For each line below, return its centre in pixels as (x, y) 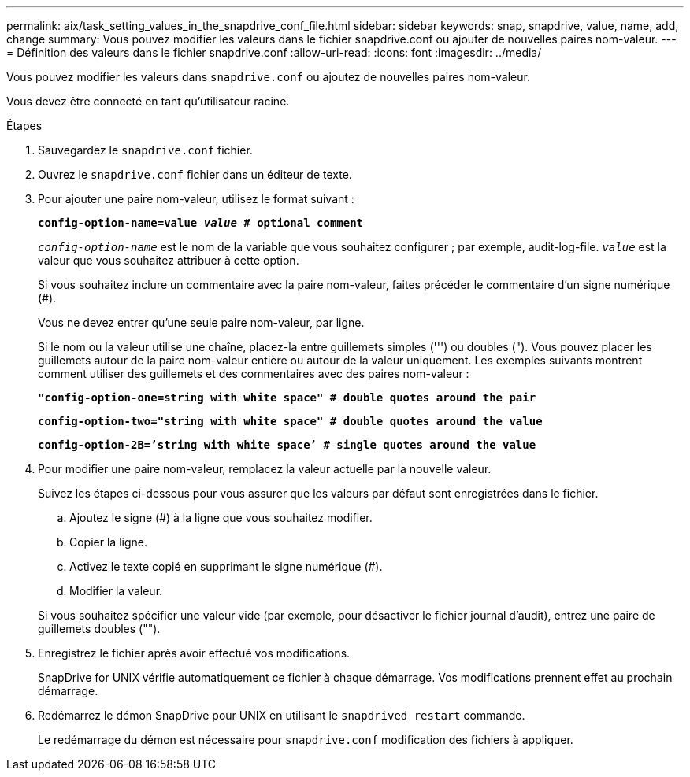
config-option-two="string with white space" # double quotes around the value (290, 421)
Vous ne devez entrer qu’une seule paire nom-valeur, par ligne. (201, 322)
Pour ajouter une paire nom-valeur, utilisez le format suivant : (196, 199)
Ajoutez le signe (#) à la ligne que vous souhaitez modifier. (221, 518)
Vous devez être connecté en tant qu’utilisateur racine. (148, 101)
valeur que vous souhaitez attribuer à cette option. (169, 260)
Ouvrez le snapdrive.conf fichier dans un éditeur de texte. (195, 174)
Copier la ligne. (108, 542)
